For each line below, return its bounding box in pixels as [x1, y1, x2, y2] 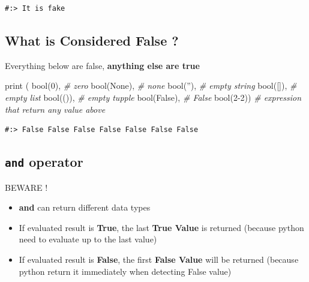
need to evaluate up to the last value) [19, 233, 157, 245]
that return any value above [5, 103, 106, 115]
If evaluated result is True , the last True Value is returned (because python [19, 221, 304, 233]
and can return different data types [19, 201, 151, 214]
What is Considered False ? [5, 31, 179, 49]
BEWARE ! [5, 181, 48, 193]
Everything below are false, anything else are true [5, 59, 200, 71]
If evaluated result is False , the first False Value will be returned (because [19, 253, 299, 265]
